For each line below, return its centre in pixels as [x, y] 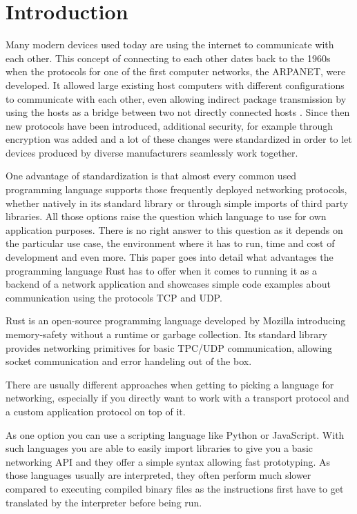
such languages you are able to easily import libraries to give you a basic [160, 448]
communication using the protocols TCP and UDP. [114, 297]
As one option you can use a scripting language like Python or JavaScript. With [175, 434]
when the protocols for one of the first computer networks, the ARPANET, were [176, 71]
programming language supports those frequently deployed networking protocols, [176, 189]
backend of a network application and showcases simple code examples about [168, 284]
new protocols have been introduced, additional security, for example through [170, 125]
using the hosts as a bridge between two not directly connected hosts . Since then [178, 112]
